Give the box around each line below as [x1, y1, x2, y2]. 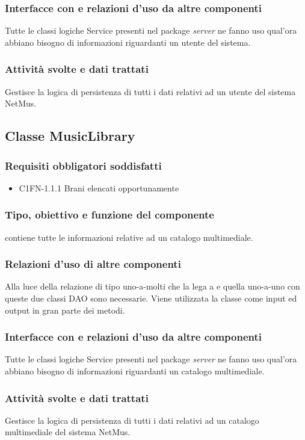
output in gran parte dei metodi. [5, 303, 125, 316]
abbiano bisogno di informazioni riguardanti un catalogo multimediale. [5, 365, 265, 377]
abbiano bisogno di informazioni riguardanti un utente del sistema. [5, 36, 251, 48]
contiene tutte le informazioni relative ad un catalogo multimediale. [5, 231, 253, 243]
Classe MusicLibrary [5, 126, 135, 145]
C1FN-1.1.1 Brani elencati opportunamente [19, 181, 179, 194]
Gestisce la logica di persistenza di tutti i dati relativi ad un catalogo [5, 414, 259, 426]
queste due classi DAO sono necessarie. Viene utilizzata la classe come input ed [5, 292, 297, 305]
